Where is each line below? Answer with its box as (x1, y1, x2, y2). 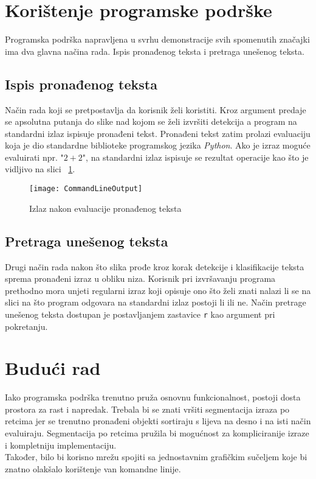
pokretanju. (5, 320, 48, 332)
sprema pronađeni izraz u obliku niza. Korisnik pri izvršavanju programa (5, 272, 276, 285)
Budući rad (5, 355, 101, 380)
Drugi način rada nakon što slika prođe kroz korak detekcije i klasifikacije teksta (5, 260, 304, 273)
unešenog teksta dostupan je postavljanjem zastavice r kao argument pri (5, 307, 275, 320)
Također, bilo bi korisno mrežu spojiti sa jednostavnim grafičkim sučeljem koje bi (5, 450, 307, 463)
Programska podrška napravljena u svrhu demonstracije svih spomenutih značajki (5, 33, 310, 46)
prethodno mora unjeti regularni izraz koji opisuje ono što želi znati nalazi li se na (5, 284, 311, 296)
